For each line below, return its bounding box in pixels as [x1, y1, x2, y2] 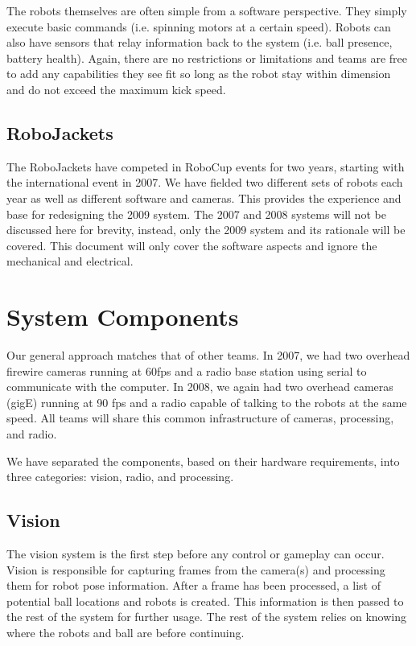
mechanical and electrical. [6, 253, 134, 270]
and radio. [6, 426, 57, 442]
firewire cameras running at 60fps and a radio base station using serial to [6, 362, 367, 379]
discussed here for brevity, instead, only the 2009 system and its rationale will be [6, 221, 406, 238]
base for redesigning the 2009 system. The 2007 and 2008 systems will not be [6, 205, 386, 222]
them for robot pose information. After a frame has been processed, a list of [6, 577, 381, 594]
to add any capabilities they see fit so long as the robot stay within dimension [6, 65, 391, 82]
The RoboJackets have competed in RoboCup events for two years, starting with [6, 158, 405, 175]
